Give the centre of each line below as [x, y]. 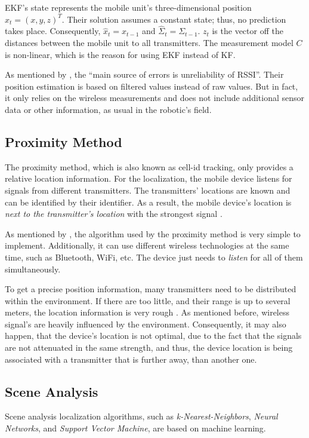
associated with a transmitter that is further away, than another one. [131, 359]
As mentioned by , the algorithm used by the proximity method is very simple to [153, 233]
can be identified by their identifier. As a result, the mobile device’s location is [148, 202]
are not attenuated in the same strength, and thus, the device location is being [149, 347]
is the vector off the [248, 31]
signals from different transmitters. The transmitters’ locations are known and [148, 190]
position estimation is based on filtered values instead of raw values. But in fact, [152, 86]
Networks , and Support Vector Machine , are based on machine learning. [135, 428]
